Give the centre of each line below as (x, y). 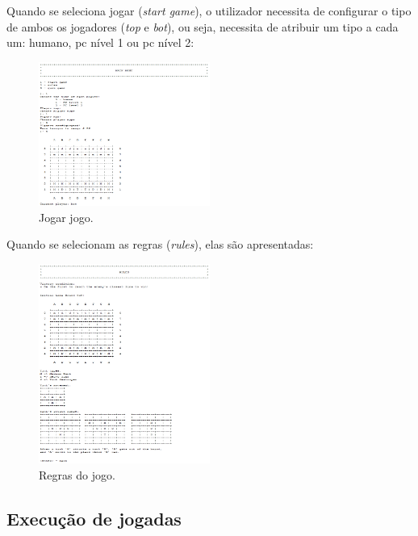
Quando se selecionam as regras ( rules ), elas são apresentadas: (160, 244)
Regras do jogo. (77, 475)
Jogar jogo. (66, 217)
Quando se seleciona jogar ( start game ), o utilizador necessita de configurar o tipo (209, 10)
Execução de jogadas (94, 519)
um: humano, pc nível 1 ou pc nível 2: (100, 42)
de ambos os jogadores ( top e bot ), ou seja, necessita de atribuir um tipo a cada (203, 26)
